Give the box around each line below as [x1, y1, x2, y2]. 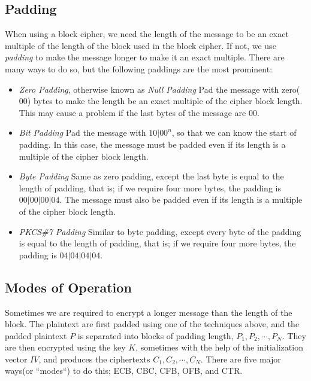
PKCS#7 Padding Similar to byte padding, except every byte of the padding [19, 225, 301, 237]
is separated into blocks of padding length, [77, 329, 234, 342]
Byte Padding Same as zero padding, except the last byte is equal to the [19, 170, 284, 182]
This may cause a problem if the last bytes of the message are [19, 106, 246, 118]
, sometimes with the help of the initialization [135, 341, 303, 353]
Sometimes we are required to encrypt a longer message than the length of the [5, 306, 292, 318]
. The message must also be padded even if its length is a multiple [59, 193, 303, 206]
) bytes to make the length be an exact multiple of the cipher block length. [27, 95, 303, 107]
